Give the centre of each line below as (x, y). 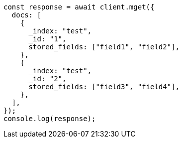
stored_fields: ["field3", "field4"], (104, 87)
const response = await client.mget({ (79, 7)
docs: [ (26, 15)
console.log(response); (50, 119)
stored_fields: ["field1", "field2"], (104, 47)
